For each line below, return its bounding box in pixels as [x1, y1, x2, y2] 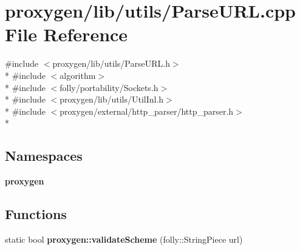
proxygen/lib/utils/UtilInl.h [60, 93, 164, 106]
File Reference [5, 22, 128, 47]
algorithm [60, 69, 96, 81]
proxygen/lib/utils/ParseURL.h [52, 57, 170, 70]
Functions [5, 204, 67, 223]
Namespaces [5, 146, 83, 165]
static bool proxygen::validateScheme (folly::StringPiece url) [5, 232, 243, 245]
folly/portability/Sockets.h [60, 81, 159, 93]
